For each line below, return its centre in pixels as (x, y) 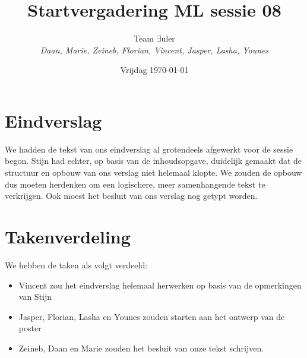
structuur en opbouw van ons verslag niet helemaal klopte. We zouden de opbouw (153, 172)
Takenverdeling (68, 236)
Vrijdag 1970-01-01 (154, 70)
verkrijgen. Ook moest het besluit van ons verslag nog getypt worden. (131, 196)
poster (30, 328)
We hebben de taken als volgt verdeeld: (76, 264)
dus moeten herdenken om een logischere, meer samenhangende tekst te (135, 184)
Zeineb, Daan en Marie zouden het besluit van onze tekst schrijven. (141, 348)
